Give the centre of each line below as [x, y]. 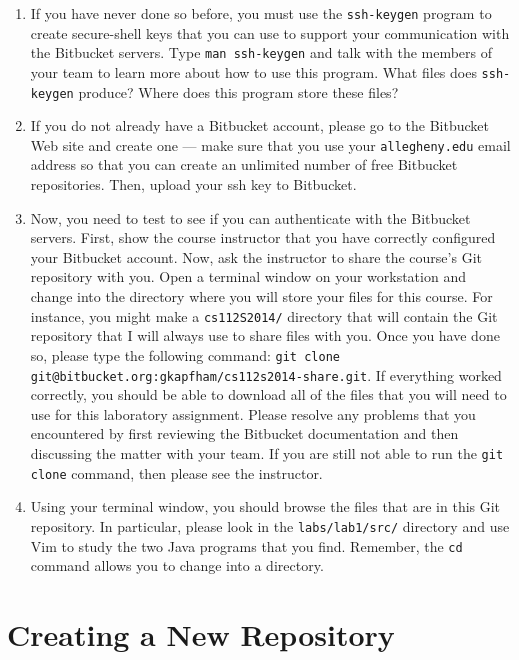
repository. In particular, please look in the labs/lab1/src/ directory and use [270, 525]
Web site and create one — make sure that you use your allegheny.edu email [270, 144]
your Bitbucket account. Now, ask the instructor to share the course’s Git [256, 256]
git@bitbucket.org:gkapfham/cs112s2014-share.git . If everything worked [266, 374]
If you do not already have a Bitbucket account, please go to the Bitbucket [259, 125]
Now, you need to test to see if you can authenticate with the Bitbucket [250, 217]
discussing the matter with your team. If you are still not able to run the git [267, 452]
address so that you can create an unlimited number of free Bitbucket [244, 164]
